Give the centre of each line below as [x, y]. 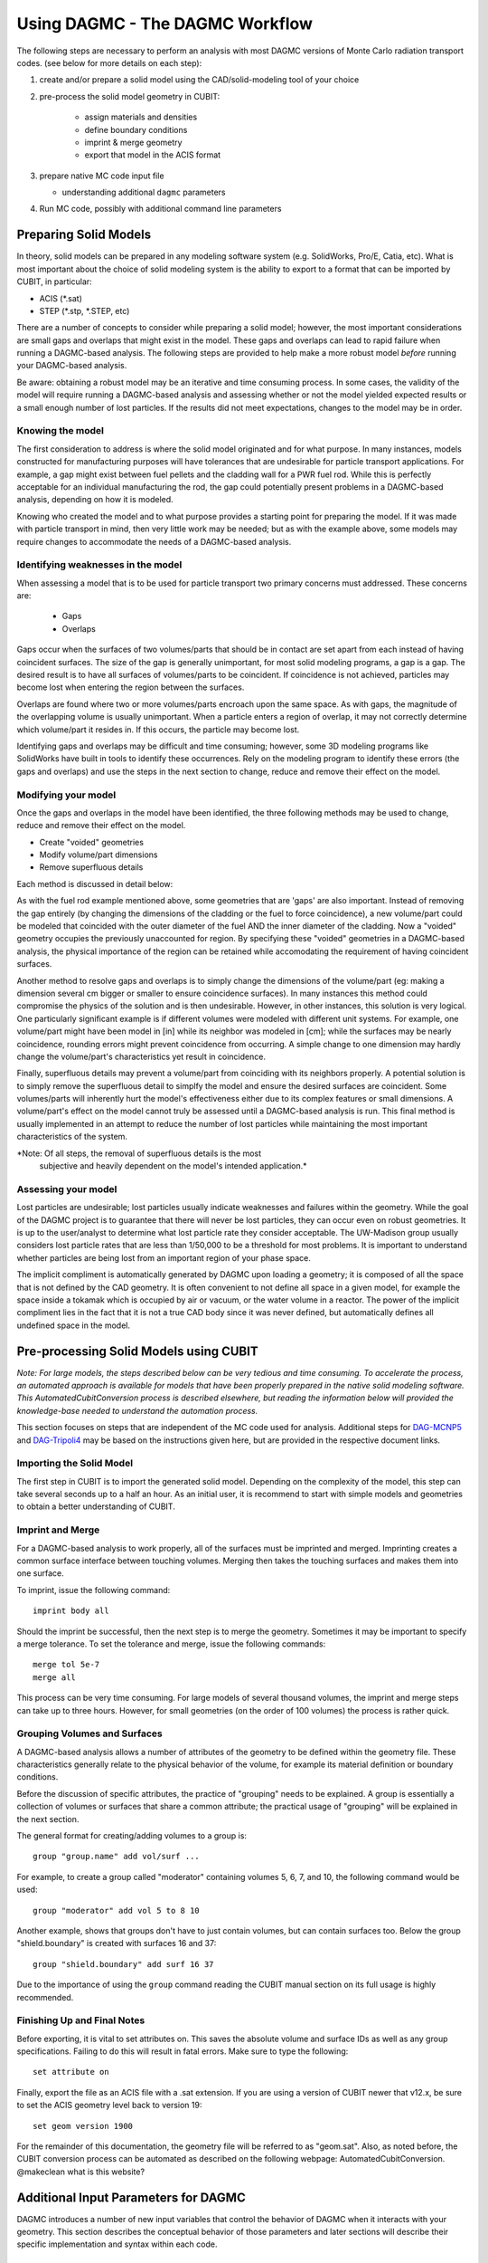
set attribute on [71, 2072]
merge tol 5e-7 [66, 1665]
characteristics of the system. [72, 1137]
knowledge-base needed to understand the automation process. [137, 1410]
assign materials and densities [141, 117]
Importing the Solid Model [75, 1464]
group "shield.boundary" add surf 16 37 [123, 1964]
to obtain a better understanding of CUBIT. [96, 1506]
